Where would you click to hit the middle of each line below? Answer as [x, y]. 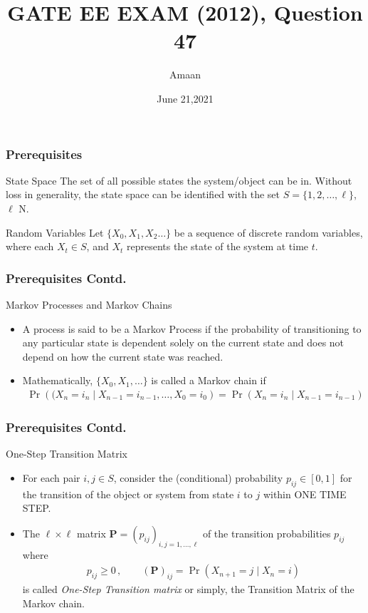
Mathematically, [58, 380]
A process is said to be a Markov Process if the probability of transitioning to [192, 328]
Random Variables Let [55, 232]
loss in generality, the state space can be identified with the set [143, 194]
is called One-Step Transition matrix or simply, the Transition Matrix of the [188, 589]
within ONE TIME [305, 494]
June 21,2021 [185, 98]
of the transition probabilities [267, 533]
